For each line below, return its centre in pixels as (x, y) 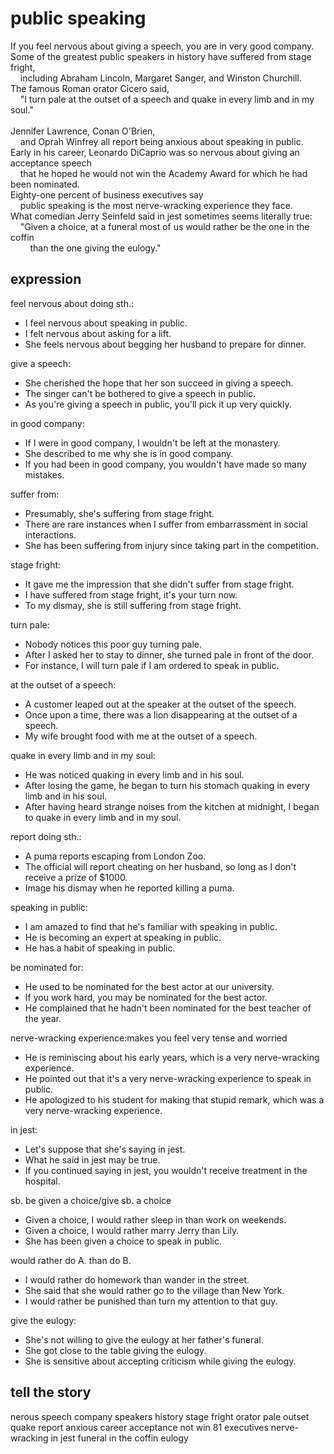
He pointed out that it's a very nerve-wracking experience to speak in (168, 1078)
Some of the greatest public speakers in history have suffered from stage (161, 56)
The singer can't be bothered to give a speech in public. (140, 393)
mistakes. (44, 474)
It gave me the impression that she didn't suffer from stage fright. (159, 584)
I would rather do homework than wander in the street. (137, 1279)
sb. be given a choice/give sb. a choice (91, 1200)
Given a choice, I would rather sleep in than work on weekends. (155, 1219)
